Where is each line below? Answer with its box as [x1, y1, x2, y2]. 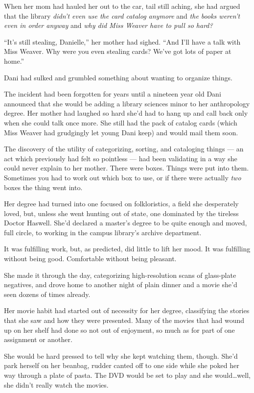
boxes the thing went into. [4, 182, 83, 192]
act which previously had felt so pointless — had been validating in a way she [4, 153, 237, 163]
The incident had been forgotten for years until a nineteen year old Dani [4, 89, 221, 99]
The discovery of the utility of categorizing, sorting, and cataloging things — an [4, 144, 244, 154]
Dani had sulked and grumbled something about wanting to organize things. [4, 72, 232, 82]
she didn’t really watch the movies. [4, 379, 109, 390]
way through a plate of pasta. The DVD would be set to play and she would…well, [4, 370, 251, 380]
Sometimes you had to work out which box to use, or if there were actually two [4, 172, 241, 182]
